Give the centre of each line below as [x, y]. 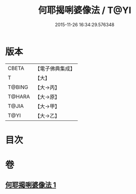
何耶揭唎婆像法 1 [31, 185]
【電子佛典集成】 [55, 69]
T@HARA [19, 96]
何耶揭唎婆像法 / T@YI [85, 10]
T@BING [18, 87]
